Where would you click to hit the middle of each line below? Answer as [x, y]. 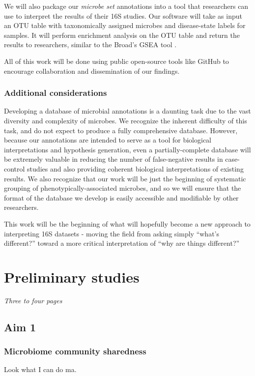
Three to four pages [33, 300]
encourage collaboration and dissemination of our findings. [92, 71]
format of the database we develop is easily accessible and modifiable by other [121, 197]
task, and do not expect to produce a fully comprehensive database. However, [121, 130]
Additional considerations [56, 93]
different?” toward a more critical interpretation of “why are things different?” [122, 243]
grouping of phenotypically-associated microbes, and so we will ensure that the [123, 188]
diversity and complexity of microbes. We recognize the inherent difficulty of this [126, 120]
